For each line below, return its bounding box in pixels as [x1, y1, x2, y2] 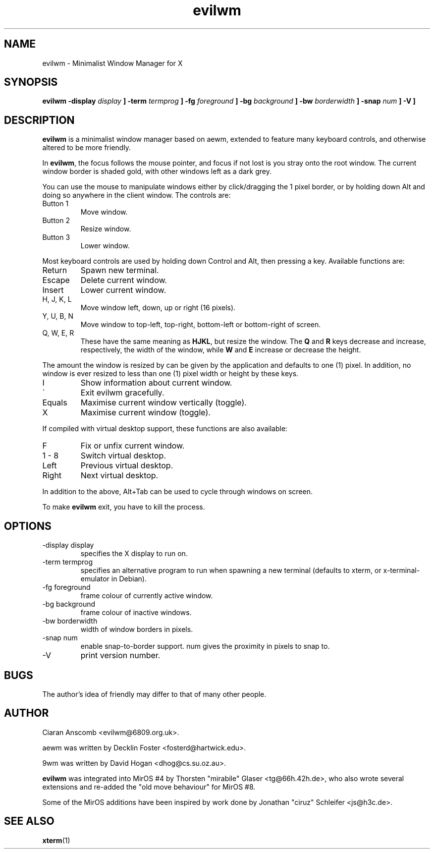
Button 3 [42, 233, 70, 242]
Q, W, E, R [42, 329, 74, 338]
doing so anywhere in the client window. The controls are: [42, 191, 231, 200]
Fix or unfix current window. [80, 441, 185, 451]
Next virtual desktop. [80, 470, 159, 481]
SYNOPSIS [4, 76, 58, 89]
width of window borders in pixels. [80, 625, 193, 634]
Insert [42, 285, 64, 295]
